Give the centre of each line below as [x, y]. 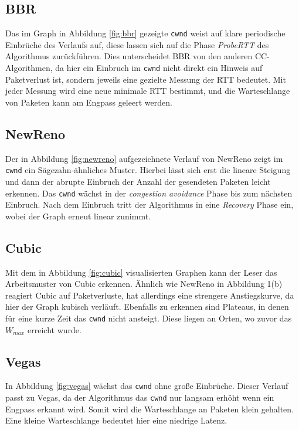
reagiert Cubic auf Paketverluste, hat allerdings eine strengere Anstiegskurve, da [150, 295]
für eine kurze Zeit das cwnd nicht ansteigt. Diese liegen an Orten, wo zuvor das [149, 318]
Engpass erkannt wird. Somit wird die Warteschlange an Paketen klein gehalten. [149, 409]
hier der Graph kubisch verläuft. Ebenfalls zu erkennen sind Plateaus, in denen [147, 307]
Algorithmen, [29, 68]
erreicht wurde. [55, 329]
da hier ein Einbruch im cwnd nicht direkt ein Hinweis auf [159, 68]
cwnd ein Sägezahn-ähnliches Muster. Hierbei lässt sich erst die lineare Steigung [148, 170]
